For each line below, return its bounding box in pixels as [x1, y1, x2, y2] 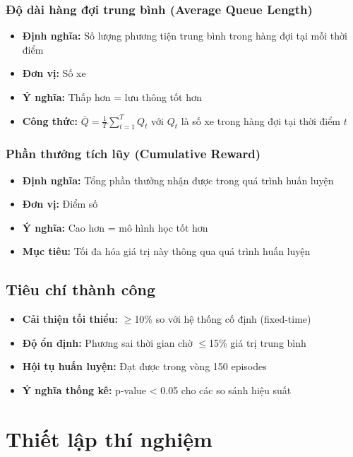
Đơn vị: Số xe [22, 66, 86, 81]
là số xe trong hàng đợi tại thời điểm [181, 113, 341, 128]
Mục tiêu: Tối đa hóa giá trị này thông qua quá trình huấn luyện [22, 244, 311, 259]
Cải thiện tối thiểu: [22, 311, 119, 326]
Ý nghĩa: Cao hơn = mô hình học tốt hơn [22, 220, 208, 235]
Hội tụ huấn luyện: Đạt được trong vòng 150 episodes [22, 359, 267, 374]
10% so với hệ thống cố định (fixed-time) [134, 311, 311, 326]
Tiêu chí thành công [6, 278, 155, 300]
